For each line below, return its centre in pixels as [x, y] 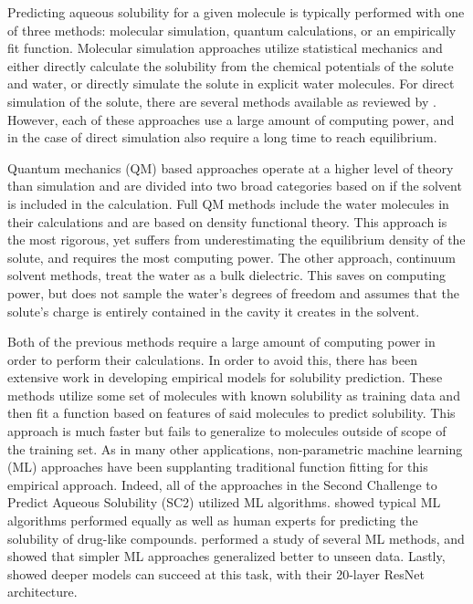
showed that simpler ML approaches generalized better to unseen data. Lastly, [226, 556]
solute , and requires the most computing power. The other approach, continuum [231, 257]
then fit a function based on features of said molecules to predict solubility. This [231, 413]
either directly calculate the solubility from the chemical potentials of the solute [231, 65]
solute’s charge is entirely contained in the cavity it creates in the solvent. [214, 311]
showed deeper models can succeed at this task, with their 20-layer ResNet [216, 573]
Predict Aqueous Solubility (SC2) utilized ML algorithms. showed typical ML [224, 502]
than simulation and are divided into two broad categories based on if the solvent [235, 186]
